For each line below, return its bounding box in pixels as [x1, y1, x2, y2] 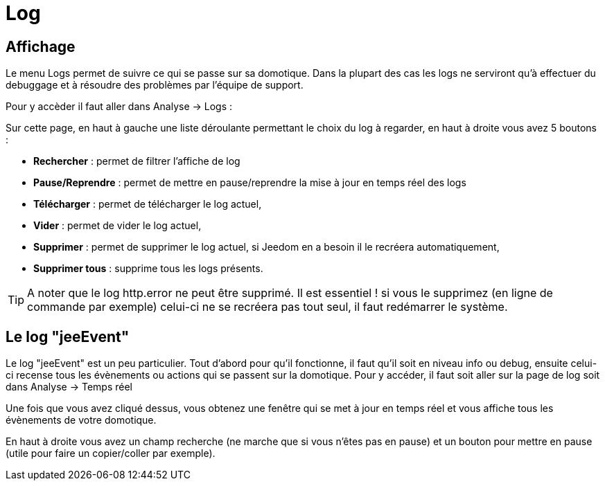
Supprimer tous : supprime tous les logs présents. [33, 262, 263, 275]
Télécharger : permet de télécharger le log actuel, [33, 198, 262, 210]
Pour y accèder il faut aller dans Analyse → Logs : [6, 100, 233, 113]
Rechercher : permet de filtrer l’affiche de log [33, 155, 240, 168]
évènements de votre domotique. [6, 414, 157, 426]
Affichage [6, 37, 76, 55]
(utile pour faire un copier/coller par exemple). [6, 447, 216, 460]
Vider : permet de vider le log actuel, [33, 219, 202, 232]
